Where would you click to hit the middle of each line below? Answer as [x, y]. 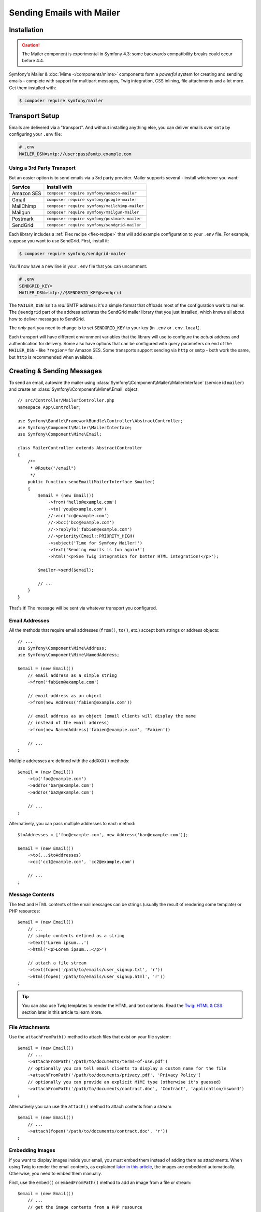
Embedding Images [32, 1150]
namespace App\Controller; [50, 407]
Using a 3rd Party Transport [42, 168]
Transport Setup [34, 116]
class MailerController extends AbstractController [80, 448]
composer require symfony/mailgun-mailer [93, 213]
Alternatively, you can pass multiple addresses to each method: [72, 824]
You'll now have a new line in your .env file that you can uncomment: [78, 266]
